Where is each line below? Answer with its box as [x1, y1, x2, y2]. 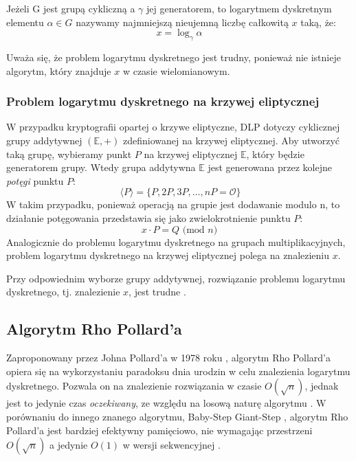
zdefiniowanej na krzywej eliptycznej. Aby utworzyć [123, 133, 340, 147]
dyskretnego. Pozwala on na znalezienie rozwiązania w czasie [6, 379, 262, 393]
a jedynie [49, 438, 88, 452]
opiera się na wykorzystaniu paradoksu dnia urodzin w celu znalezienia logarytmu [6, 363, 351, 378]
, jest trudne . [129, 284, 186, 299]
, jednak [304, 379, 339, 393]
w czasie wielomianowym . [122, 63, 230, 78]
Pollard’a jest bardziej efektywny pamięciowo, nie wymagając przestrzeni [6, 423, 313, 437]
